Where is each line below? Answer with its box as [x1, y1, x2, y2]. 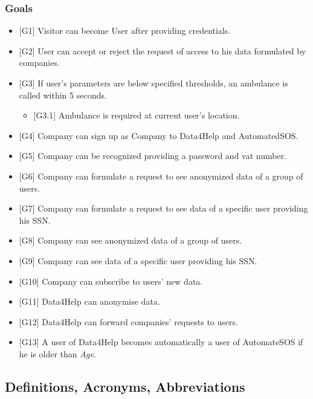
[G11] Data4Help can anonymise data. [19, 295, 160, 308]
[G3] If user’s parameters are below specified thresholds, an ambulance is [19, 77, 288, 89]
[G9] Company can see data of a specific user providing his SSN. [19, 254, 257, 267]
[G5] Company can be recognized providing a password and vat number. [19, 149, 287, 162]
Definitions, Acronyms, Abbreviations [5, 377, 245, 395]
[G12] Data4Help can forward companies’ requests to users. [19, 315, 238, 328]
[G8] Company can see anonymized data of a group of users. [19, 234, 242, 247]
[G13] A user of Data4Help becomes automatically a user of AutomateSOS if [19, 336, 303, 348]
